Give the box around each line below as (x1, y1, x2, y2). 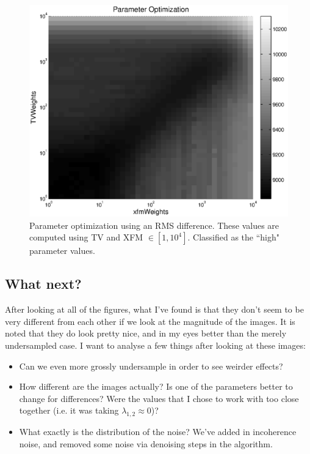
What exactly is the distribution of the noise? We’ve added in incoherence (19, 425, 297, 438)
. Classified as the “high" (187, 231, 280, 244)
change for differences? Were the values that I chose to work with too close (19, 392, 299, 404)
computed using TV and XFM (29, 231, 143, 244)
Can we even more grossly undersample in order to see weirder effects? (19, 359, 283, 372)
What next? (5, 274, 82, 293)
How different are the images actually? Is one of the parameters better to (19, 380, 293, 393)
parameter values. (29, 244, 95, 257)
